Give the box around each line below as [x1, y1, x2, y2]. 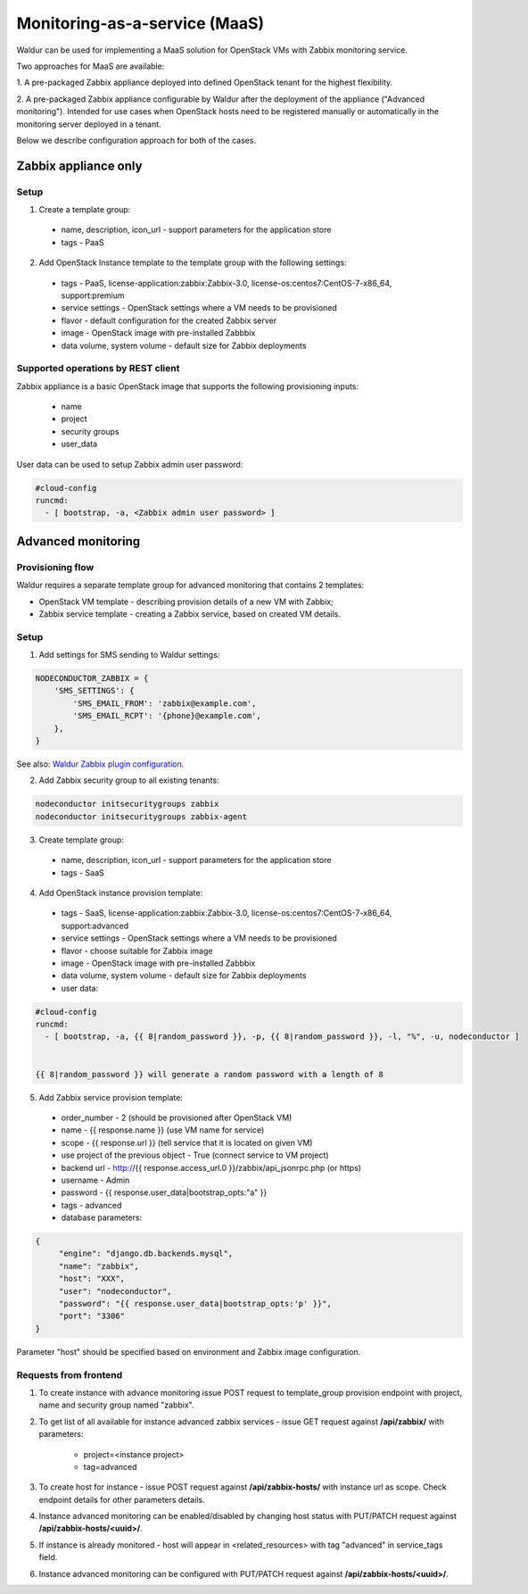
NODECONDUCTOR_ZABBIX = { [35, 674, 149, 684]
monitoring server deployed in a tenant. [16, 119, 161, 129]
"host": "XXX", [58, 1274, 125, 1284]
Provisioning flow [16, 560, 95, 573]
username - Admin [61, 1175, 130, 1185]
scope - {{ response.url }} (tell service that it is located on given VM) [61, 1137, 313, 1148]
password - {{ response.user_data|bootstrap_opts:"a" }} [61, 1187, 268, 1198]
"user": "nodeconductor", [58, 1286, 173, 1296]
